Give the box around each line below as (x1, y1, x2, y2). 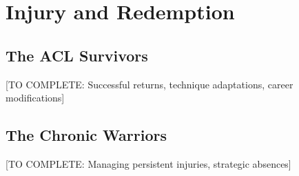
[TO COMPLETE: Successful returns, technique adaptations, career (6, 77, 293, 91)
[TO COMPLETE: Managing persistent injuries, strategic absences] (6, 156, 291, 170)
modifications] (6, 90, 65, 105)
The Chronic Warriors (6, 124, 167, 146)
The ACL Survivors (6, 44, 148, 66)
